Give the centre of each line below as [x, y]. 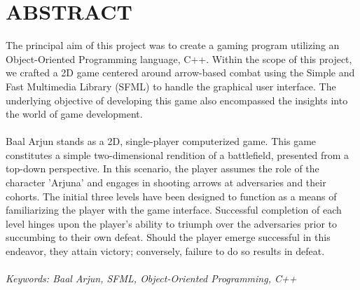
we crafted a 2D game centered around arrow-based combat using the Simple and [180, 72]
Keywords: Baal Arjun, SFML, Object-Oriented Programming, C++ [151, 278]
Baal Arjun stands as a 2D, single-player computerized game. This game [161, 141]
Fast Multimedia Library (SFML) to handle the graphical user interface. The [171, 86]
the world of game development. [74, 114]
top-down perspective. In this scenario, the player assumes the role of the [162, 168]
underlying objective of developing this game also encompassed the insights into [177, 100]
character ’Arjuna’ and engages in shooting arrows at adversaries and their [166, 182]
